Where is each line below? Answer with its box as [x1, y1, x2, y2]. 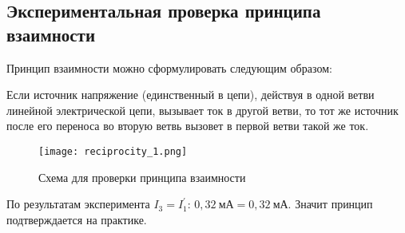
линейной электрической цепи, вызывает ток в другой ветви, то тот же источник [6, 101, 399, 118]
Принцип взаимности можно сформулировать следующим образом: [6, 59, 332, 76]
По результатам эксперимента [6, 195, 150, 212]
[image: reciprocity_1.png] [38, 145, 188, 157]
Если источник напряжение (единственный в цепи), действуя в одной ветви [6, 86, 375, 103]
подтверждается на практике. [6, 211, 147, 227]
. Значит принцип [288, 195, 373, 212]
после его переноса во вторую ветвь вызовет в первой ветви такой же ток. [6, 117, 369, 134]
